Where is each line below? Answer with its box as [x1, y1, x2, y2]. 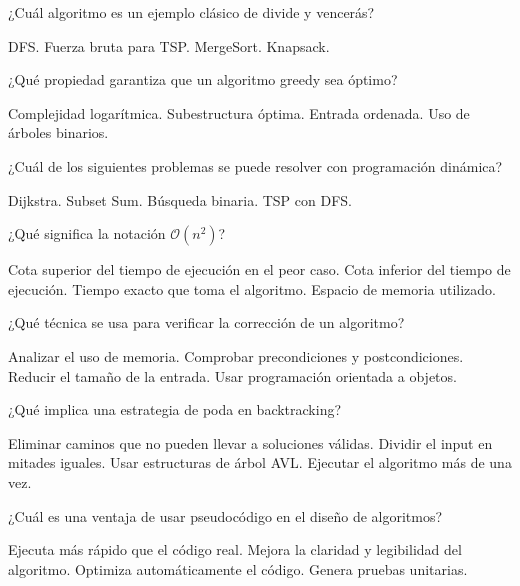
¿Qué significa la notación [8, 223, 166, 244]
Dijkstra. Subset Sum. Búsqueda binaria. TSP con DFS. [8, 189, 352, 210]
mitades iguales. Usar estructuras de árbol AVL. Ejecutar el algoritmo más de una [8, 452, 512, 473]
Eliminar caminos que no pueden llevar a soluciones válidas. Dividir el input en [8, 432, 493, 453]
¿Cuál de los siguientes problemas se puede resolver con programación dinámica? [8, 155, 503, 176]
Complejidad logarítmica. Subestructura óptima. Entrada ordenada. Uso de [8, 102, 470, 123]
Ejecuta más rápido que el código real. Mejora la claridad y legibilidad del [8, 539, 462, 560]
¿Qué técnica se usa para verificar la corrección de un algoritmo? [8, 312, 405, 333]
